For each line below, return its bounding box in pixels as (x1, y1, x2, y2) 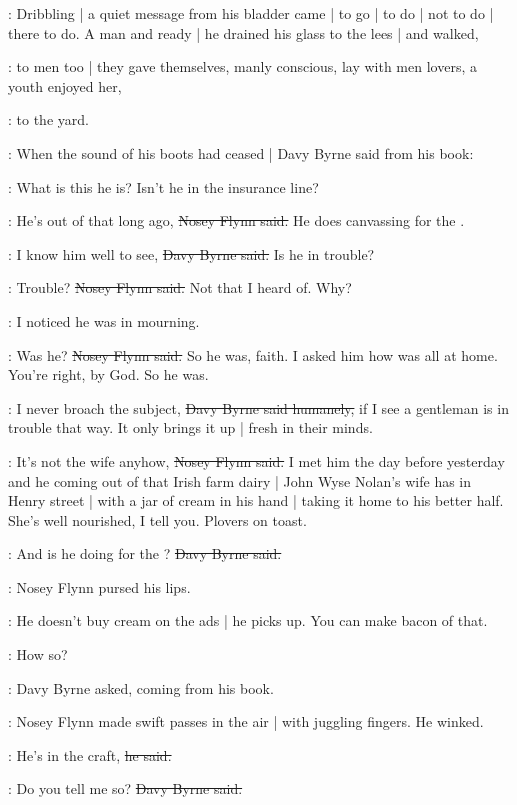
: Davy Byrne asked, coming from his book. (8, 677, 274, 698)
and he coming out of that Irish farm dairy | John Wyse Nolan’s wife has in (8, 470, 472, 491)
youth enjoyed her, (8, 75, 122, 96)
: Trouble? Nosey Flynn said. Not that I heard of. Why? (8, 277, 352, 298)
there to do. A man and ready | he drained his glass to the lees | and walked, (8, 22, 479, 43)
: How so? (8, 644, 68, 665)
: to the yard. (8, 109, 89, 130)
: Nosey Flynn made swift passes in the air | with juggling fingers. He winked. (8, 711, 484, 732)
